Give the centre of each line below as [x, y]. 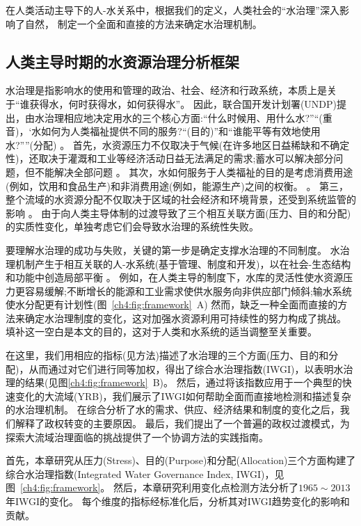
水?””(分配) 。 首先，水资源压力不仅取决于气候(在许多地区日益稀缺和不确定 [178, 144]
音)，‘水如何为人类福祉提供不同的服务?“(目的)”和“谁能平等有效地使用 [163, 131]
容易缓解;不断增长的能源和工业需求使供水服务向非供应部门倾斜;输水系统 [188, 290]
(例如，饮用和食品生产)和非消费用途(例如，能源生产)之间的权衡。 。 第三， [177, 185]
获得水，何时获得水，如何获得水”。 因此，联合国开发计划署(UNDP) [183, 103]
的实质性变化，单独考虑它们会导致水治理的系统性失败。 [132, 226]
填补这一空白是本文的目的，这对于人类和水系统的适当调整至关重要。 [161, 332]
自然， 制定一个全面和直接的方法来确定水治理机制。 [143, 23]
